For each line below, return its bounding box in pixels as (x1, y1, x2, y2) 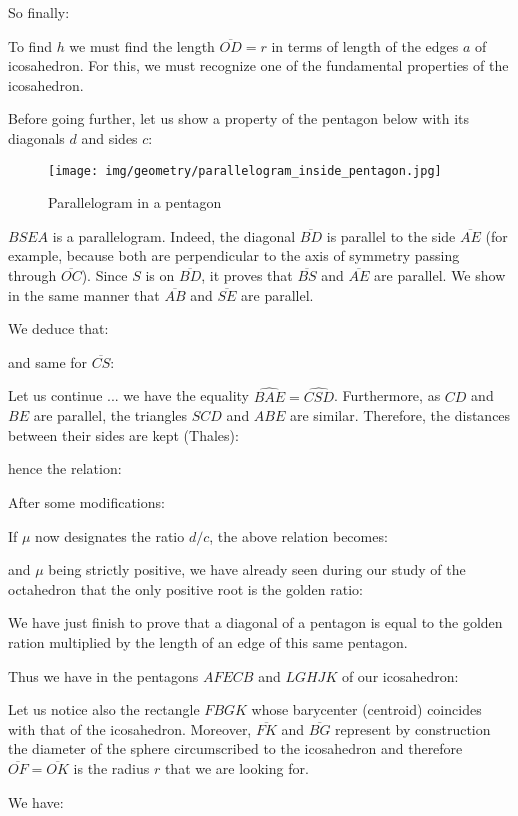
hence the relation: (8, 458, 122, 479)
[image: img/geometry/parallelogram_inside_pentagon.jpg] (48, 163, 442, 178)
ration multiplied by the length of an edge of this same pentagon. (8, 631, 408, 652)
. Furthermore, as (333, 385, 441, 406)
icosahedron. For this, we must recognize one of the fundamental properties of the (8, 55, 509, 76)
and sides (81, 127, 138, 148)
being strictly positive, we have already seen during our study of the (48, 559, 466, 580)
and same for (8, 351, 88, 372)
